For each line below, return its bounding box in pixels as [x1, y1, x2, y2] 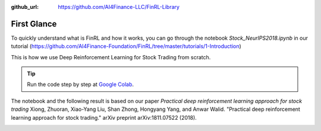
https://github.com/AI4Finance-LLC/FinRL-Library [58, 4, 180, 10]
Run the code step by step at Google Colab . [27, 81, 134, 88]
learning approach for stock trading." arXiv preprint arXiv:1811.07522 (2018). [11, 114, 197, 121]
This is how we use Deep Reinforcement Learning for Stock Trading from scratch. [11, 53, 211, 60]
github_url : [11, 4, 39, 10]
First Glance [11, 18, 57, 29]
